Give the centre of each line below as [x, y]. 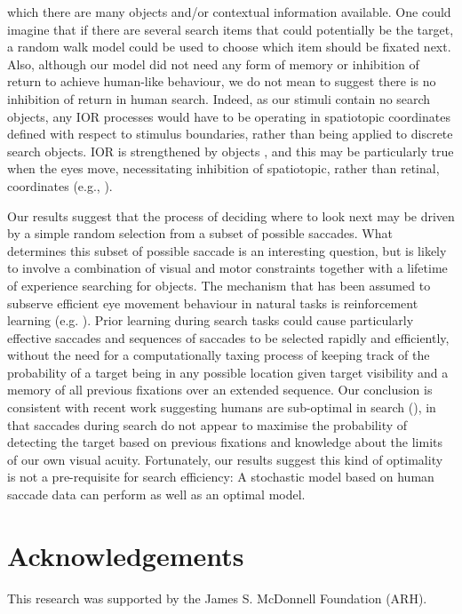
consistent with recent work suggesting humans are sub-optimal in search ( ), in [222, 407]
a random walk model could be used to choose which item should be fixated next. [229, 47]
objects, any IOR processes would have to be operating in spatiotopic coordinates [229, 116]
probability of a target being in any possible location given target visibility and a [228, 372]
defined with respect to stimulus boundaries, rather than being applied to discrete [230, 134]
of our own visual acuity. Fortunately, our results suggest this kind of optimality [225, 459]
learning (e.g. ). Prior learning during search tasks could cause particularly [211, 320]
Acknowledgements [126, 555]
